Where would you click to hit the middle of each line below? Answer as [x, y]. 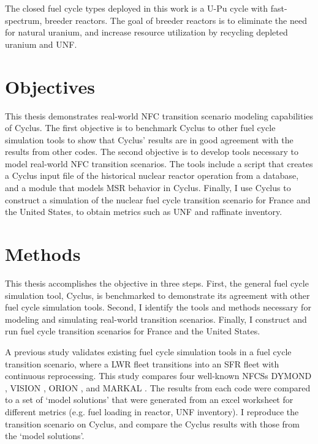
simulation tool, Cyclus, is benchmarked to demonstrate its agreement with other [157, 295]
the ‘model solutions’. [45, 436]
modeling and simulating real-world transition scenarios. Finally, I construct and [156, 319]
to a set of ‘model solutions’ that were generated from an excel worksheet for [149, 400]
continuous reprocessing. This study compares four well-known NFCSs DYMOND [158, 376]
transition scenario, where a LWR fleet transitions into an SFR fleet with [142, 363]
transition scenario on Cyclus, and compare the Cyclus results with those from [152, 423]
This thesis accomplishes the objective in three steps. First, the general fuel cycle [157, 283]
